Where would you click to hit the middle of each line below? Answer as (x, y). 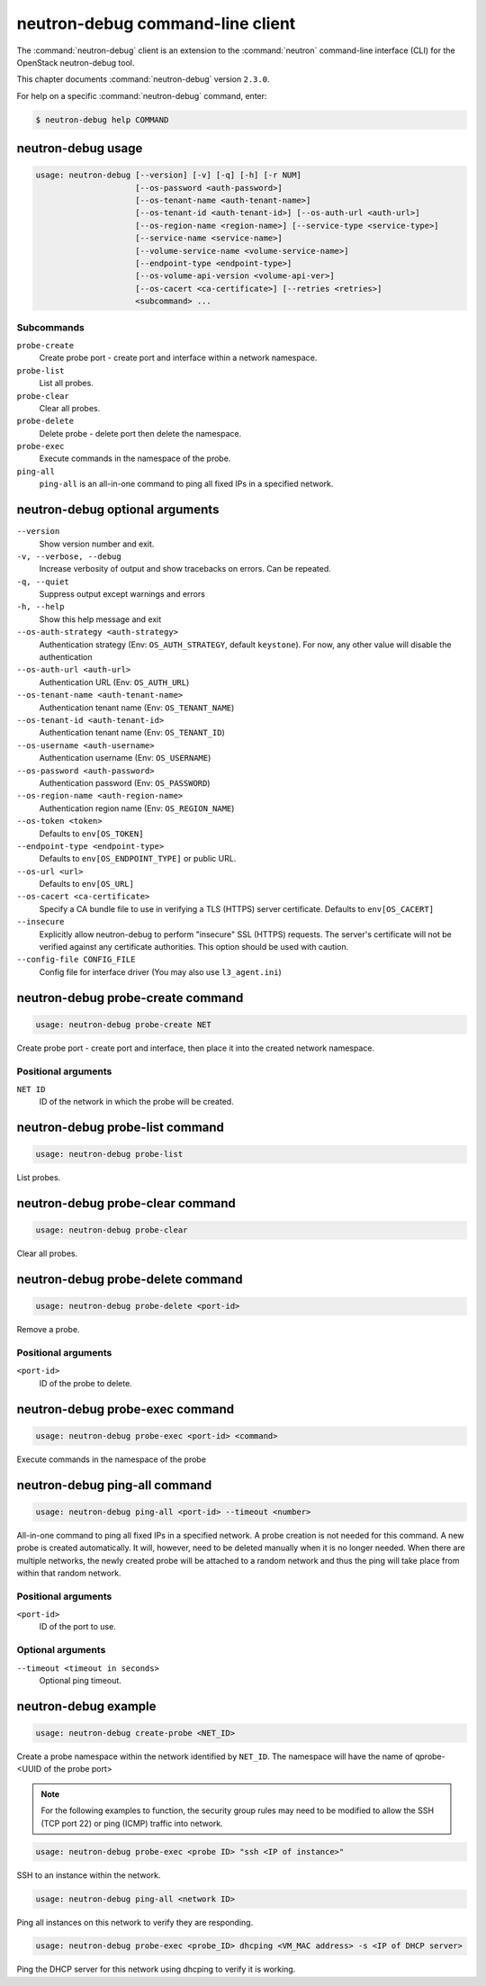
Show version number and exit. (97, 544)
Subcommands (50, 327)
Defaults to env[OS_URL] (87, 884)
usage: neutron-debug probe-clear (112, 1230)
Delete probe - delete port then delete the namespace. (140, 433)
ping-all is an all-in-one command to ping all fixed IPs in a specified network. (186, 484)
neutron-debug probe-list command (121, 1128)
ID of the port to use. (77, 1627)
